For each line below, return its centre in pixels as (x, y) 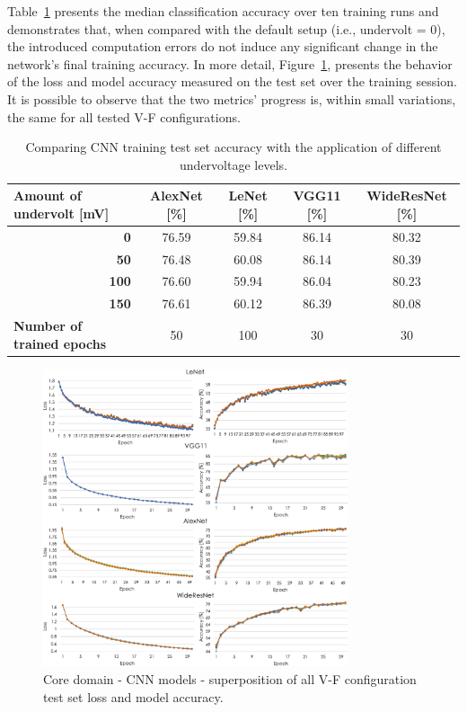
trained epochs (60, 343)
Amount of (48, 196)
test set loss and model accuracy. (133, 696)
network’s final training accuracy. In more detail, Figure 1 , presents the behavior (230, 63)
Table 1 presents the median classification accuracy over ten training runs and (223, 11)
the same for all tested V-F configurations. (124, 116)
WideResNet (407, 196)
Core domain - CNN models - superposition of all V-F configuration (230, 679)
